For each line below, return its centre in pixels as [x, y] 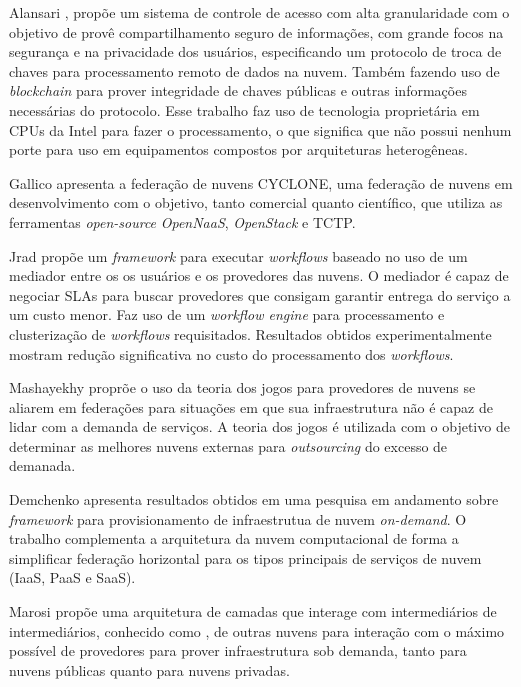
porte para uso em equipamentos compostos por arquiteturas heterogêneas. [238, 149]
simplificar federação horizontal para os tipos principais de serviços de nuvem [245, 557]
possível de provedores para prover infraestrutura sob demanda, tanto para [238, 650]
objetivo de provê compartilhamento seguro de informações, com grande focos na [256, 31]
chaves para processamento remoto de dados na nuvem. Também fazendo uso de [254, 70]
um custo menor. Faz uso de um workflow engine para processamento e [227, 314]
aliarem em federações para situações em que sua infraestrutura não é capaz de [251, 406]
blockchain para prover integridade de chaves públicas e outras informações [238, 90]
